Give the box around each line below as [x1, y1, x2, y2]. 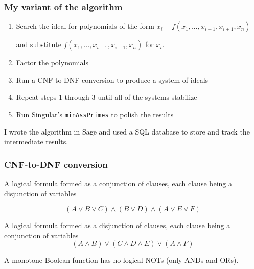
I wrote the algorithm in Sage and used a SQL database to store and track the [4, 126, 250, 137]
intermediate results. [4, 136, 68, 147]
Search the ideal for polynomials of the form [16, 20, 154, 31]
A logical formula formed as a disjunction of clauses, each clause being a [4, 220, 230, 231]
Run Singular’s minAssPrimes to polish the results [16, 109, 174, 119]
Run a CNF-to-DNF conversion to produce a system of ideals [16, 74, 209, 85]
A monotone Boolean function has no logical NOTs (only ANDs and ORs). [4, 255, 239, 265]
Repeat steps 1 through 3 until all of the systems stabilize [16, 92, 197, 102]
